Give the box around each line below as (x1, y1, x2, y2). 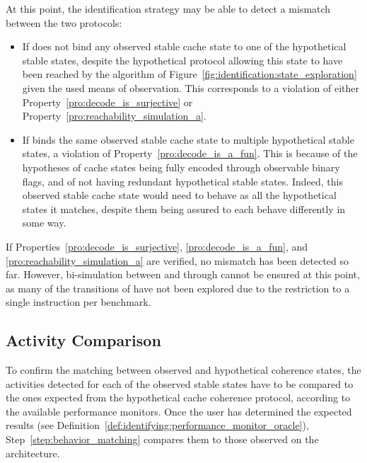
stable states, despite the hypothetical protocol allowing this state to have (22, 52, 343, 67)
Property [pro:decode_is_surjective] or (22, 94, 193, 109)
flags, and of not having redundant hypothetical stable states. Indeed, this (22, 173, 343, 188)
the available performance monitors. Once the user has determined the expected (6, 404, 352, 418)
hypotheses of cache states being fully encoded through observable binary (22, 159, 340, 174)
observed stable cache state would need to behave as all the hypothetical (22, 188, 337, 202)
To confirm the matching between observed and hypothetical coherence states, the (6, 362, 361, 377)
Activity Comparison (6, 329, 161, 351)
